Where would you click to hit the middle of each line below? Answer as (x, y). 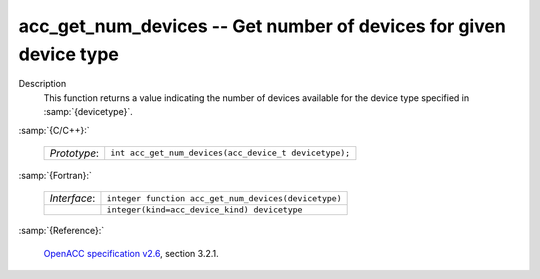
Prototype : (74, 153)
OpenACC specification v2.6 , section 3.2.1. (131, 253)
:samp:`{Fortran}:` (55, 175)
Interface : (72, 198)
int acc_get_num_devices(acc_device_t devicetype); (230, 153)
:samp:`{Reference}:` (61, 231)
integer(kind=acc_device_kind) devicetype (204, 210)
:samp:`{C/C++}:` (54, 130)
